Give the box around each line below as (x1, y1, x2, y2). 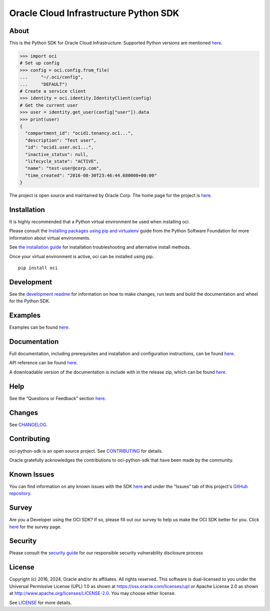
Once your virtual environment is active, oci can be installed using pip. (9, 253, 154, 259)
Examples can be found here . (9, 324, 70, 330)
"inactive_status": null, (25, 151, 88, 157)
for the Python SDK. (9, 298, 50, 304)
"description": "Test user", (25, 137, 97, 143)
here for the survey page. (9, 524, 62, 530)
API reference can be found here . (9, 360, 78, 366)
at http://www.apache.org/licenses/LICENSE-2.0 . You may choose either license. (9, 590, 176, 596)
